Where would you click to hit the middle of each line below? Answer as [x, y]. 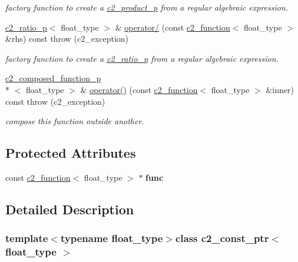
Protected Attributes [71, 153]
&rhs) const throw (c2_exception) [67, 39]
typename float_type [112, 238]
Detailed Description [70, 209]
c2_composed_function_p [53, 78]
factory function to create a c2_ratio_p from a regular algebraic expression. [142, 58]
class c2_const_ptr [222, 238]
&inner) [280, 89]
